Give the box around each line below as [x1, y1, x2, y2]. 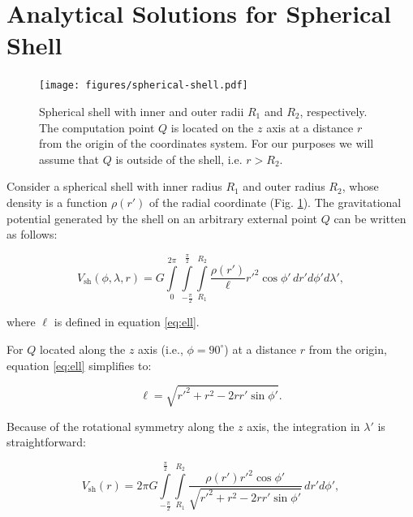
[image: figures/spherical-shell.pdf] [39, 80, 248, 92]
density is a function [6, 193, 108, 210]
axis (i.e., [138, 340, 183, 357]
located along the [39, 340, 126, 357]
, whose [342, 178, 379, 195]
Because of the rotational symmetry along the [6, 417, 234, 434]
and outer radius [243, 178, 325, 195]
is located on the [170, 118, 254, 136]
